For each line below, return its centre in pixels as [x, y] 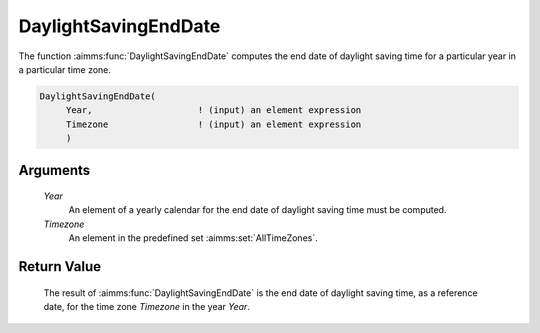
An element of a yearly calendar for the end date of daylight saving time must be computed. [257, 210]
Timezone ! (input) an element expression [213, 124]
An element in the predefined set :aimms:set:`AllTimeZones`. [193, 238]
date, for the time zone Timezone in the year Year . [146, 307]
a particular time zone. [65, 69]
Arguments [54, 170]
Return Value [60, 266]
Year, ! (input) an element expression [213, 110]
